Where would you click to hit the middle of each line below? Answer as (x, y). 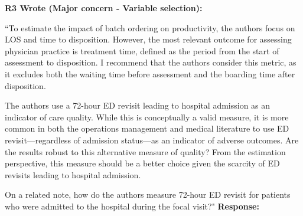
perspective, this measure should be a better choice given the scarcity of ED (142, 163)
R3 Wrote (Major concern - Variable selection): (104, 8)
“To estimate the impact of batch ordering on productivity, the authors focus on (150, 27)
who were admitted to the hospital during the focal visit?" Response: (132, 206)
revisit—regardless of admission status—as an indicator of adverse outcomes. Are (152, 140)
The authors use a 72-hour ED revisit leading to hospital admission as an (138, 105)
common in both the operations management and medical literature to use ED (147, 128)
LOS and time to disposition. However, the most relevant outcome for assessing (148, 39)
